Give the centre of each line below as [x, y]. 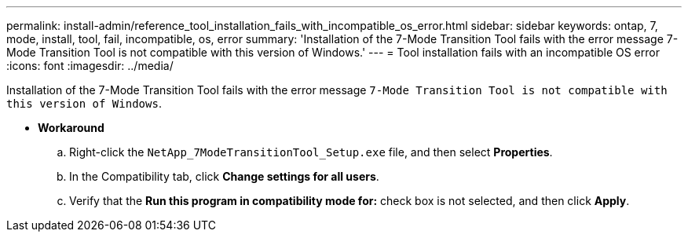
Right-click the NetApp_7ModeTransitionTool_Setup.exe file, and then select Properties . [311, 152]
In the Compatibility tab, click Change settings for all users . [224, 176]
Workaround [71, 128]
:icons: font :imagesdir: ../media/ [90, 66]
